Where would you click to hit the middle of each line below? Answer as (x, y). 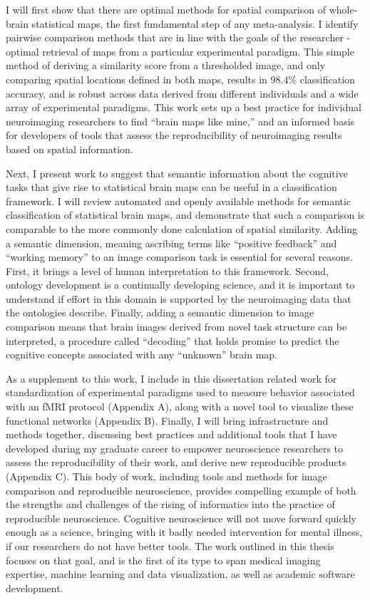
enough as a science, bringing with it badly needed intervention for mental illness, (184, 532)
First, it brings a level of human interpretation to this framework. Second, (167, 270)
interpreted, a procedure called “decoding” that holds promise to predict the (173, 340)
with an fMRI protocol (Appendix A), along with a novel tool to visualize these (180, 407)
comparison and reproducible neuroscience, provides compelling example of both (181, 490)
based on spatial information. (70, 149)
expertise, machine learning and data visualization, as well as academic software (180, 574)
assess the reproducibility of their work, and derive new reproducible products (176, 462)
